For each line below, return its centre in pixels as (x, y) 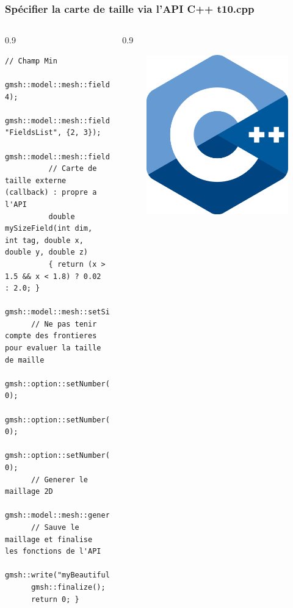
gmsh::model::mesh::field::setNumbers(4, (90, 121)
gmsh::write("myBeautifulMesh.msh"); (81, 575)
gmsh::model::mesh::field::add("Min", (84, 85)
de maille (25, 360)
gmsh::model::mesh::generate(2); (73, 516)
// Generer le (60, 480)
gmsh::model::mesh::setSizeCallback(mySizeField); (110, 312)
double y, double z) (47, 252)
